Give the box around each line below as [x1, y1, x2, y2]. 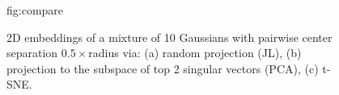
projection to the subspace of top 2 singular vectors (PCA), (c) [6, 60, 319, 76]
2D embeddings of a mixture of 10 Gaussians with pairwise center [6, 28, 333, 45]
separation [6, 44, 58, 61]
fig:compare [6, 2, 64, 18]
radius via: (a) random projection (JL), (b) [88, 44, 302, 61]
